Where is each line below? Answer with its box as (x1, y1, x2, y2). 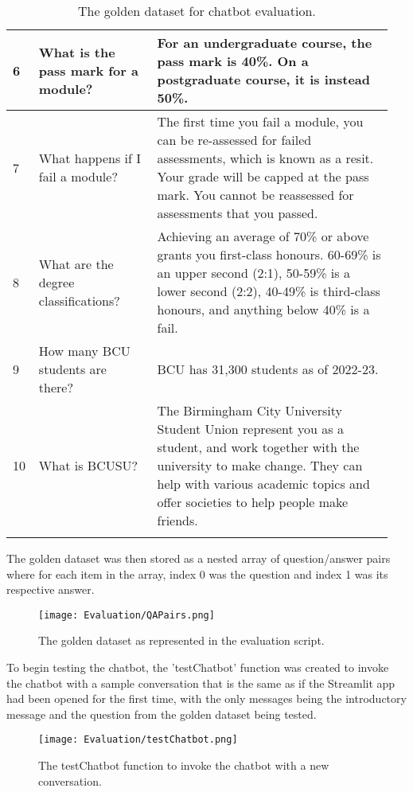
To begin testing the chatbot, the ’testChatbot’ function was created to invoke (6, 659, 389, 676)
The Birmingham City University (157, 401, 342, 419)
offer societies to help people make (157, 493, 349, 511)
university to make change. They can (157, 456, 363, 474)
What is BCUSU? (38, 456, 138, 474)
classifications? (38, 291, 120, 310)
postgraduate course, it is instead (157, 70, 371, 88)
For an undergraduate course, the (157, 33, 372, 52)
